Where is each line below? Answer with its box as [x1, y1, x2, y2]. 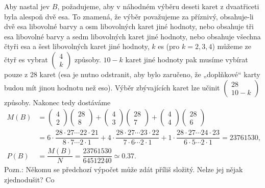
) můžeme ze [212, 41, 251, 52]
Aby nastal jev [4, 1, 50, 11]
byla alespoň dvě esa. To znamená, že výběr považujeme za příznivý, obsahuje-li [4, 11, 254, 21]
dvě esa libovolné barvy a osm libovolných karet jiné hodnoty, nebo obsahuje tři [4, 21, 254, 32]
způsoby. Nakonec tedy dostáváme [4, 97, 111, 107]
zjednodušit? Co [4, 174, 55, 184]
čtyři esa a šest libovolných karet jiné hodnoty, [4, 41, 150, 52]
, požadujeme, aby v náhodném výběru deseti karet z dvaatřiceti [57, 1, 259, 11]
